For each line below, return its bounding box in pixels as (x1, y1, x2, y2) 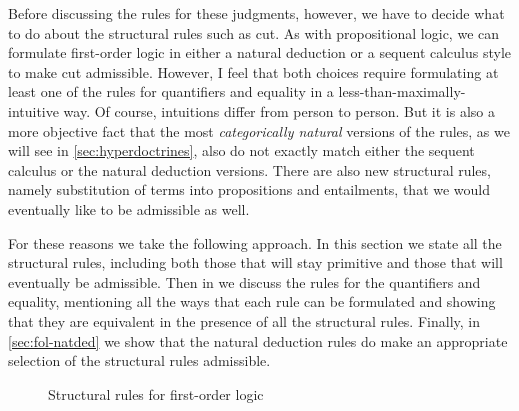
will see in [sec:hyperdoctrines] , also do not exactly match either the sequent (8, 140, 475, 161)
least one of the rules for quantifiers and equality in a (8, 81, 334, 102)
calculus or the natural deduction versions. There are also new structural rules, (8, 159, 491, 180)
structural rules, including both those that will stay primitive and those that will (8, 252, 503, 273)
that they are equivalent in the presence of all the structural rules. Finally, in (8, 310, 480, 331)
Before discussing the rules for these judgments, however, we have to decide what (8, 3, 505, 23)
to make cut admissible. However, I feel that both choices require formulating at (8, 61, 499, 82)
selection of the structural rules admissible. (8, 350, 271, 371)
